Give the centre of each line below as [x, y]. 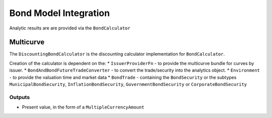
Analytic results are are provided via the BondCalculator [70, 28]
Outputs [20, 97]
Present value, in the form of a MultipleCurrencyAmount [83, 107]
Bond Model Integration [60, 13]
